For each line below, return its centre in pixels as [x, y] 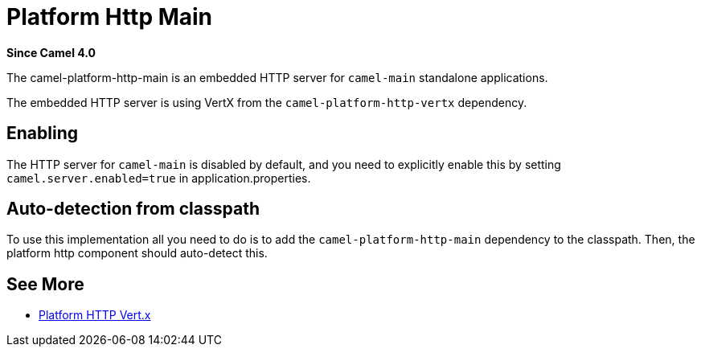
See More [45, 284]
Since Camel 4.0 [51, 52]
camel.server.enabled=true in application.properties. [159, 178]
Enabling [42, 133]
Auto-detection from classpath [133, 209]
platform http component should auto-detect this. [137, 253]
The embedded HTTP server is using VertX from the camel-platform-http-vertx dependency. [267, 102]
